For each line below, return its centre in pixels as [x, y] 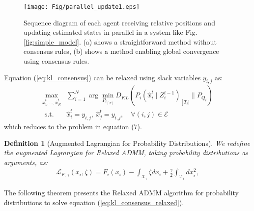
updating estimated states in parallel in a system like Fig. [111, 32]
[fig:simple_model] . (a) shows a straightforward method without [120, 41]
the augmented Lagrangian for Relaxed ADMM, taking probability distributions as [126, 152]
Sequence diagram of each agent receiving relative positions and [119, 22]
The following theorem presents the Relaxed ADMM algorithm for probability [121, 192]
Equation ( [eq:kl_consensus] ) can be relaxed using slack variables [102, 77]
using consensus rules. [56, 61]
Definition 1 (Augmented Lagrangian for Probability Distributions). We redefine [127, 143]
